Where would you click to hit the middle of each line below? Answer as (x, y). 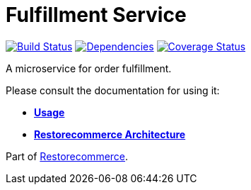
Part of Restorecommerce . (67, 156)
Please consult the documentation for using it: (113, 90)
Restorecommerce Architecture (110, 134)
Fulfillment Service (96, 15)
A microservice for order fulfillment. (89, 68)
